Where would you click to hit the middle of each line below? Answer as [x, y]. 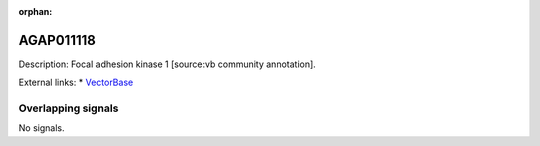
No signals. [41, 128]
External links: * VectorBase [76, 82]
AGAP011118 [57, 40]
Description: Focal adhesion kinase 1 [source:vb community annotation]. [167, 64]
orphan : [35, 11]
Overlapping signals [68, 108]
